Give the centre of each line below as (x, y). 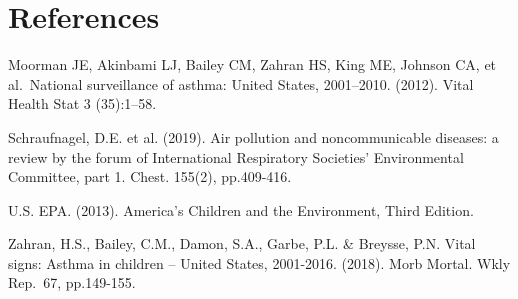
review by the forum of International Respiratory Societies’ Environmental (236, 156)
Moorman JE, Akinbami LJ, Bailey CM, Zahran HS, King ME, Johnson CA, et (252, 64)
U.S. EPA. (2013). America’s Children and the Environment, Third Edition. (241, 209)
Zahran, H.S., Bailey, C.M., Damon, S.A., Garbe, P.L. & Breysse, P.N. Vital (242, 243)
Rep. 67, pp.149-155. (72, 282)
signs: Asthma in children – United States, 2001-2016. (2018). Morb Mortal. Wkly (259, 262)
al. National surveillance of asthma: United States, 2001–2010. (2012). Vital (241, 83)
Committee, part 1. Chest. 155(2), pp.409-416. (150, 176)
